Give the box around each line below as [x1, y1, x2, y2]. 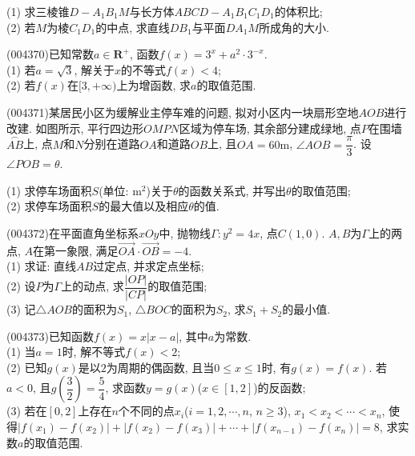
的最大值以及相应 [99, 198, 189, 214]
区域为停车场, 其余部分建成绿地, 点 [179, 119, 361, 136]
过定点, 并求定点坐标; [93, 258, 204, 274]
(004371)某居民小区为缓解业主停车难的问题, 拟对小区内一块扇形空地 [6, 103, 359, 120]
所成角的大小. [259, 18, 329, 35]
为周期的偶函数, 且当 [106, 358, 215, 375]
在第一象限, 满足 [33, 242, 119, 258]
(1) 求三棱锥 [6, 3, 70, 19]
